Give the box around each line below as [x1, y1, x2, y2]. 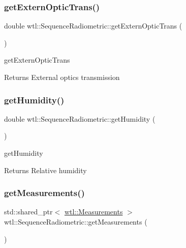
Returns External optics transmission [4, 72, 120, 82]
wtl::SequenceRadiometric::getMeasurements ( [4, 216, 147, 227]
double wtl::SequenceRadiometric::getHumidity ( [4, 113, 156, 124]
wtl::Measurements [64, 206, 123, 217]
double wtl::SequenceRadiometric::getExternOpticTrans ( [4, 20, 182, 31]
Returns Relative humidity [4, 164, 87, 175]
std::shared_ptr [4, 206, 53, 217]
